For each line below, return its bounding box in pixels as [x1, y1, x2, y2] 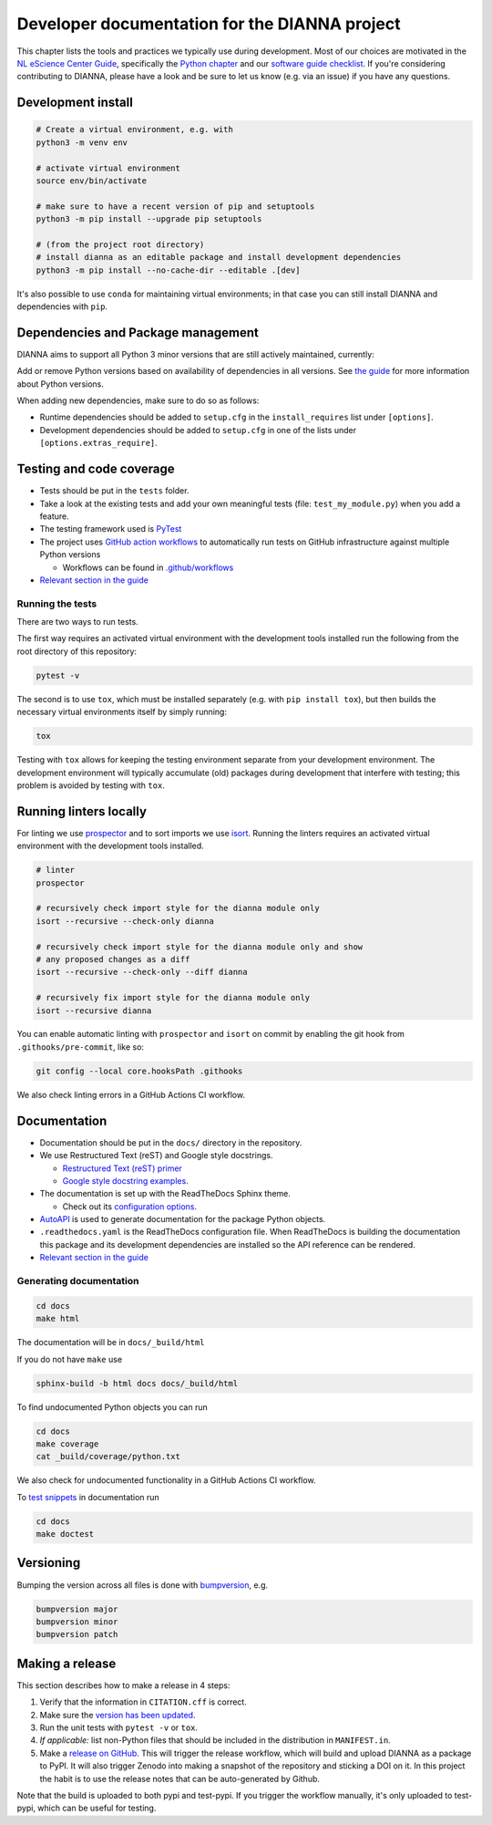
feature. [39, 511, 70, 522]
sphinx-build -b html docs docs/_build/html [36, 1378, 239, 1388]
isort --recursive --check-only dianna [36, 916, 214, 926]
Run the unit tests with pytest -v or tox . [39, 1722, 199, 1733]
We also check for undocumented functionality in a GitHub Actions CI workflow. [16, 1475, 316, 1486]
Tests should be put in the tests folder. [39, 485, 190, 496]
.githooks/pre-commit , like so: [16, 1041, 145, 1052]
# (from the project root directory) [36, 239, 205, 250]
